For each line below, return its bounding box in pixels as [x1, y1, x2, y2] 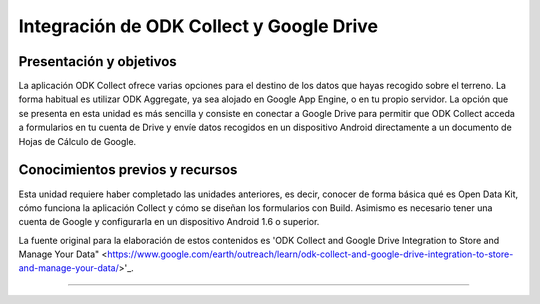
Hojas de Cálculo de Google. [18, 135, 137, 147]
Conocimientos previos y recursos [18, 161, 238, 179]
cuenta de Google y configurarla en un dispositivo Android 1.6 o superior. [18, 216, 320, 228]
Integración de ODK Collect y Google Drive [18, 15, 379, 37]
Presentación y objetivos [18, 53, 177, 70]
